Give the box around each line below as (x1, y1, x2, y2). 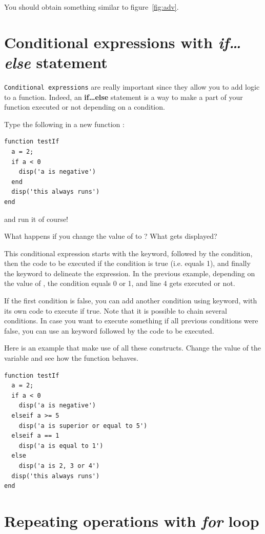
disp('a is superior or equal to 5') (18, 422, 148, 429)
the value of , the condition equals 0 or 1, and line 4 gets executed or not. (4, 278, 235, 289)
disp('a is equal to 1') (18, 442, 104, 449)
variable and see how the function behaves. (4, 353, 138, 363)
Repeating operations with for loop (4, 510, 259, 531)
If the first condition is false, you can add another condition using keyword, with (4, 295, 257, 306)
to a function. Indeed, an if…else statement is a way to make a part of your (4, 91, 243, 102)
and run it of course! (4, 213, 69, 224)
